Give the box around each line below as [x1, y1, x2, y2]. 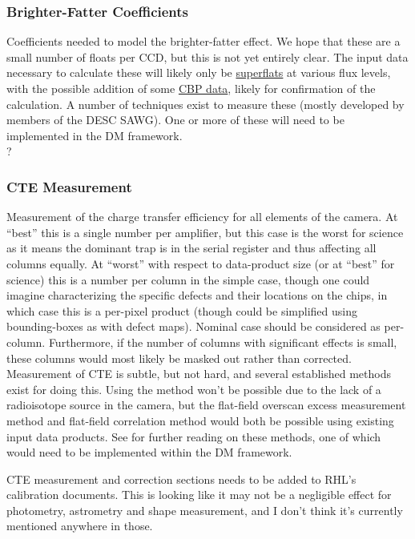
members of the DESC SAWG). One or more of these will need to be [6, 111, 344, 128]
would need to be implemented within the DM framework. [6, 444, 292, 461]
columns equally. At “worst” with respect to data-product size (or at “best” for [6, 255, 395, 272]
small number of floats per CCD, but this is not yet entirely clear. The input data [6, 48, 409, 65]
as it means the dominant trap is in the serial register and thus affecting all [6, 239, 377, 256]
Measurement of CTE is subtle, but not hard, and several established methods [6, 365, 391, 382]
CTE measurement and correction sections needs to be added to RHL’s [6, 470, 357, 487]
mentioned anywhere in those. [6, 517, 153, 534]
